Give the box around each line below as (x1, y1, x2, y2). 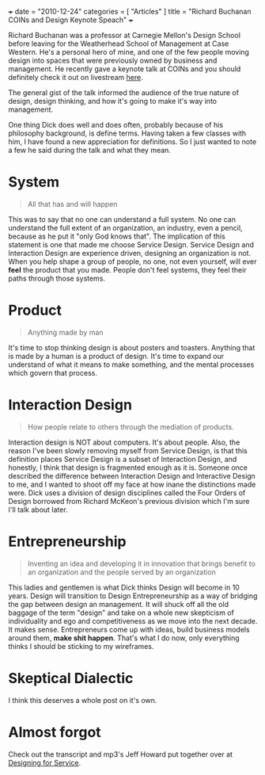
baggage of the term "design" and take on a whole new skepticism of (8, 608, 235, 617)
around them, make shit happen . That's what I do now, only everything (8, 633, 240, 643)
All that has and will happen (27, 199, 118, 208)
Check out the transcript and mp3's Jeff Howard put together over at (8, 749, 233, 759)
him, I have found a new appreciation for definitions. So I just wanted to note (8, 137, 257, 146)
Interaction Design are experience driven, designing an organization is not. (8, 248, 252, 258)
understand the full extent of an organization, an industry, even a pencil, (8, 223, 243, 232)
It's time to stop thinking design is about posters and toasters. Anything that (8, 342, 256, 352)
